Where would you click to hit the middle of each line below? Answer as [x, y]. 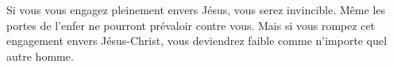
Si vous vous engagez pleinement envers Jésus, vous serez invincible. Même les [196, 9]
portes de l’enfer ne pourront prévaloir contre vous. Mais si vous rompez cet [191, 25]
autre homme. [40, 56]
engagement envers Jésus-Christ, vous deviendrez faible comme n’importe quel [197, 41]
